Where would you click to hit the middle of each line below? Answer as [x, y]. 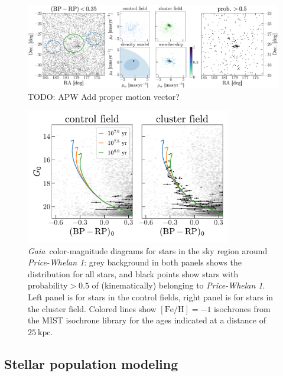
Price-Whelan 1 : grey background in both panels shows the [135, 262]
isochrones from [242, 308]
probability [48, 286]
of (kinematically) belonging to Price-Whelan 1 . [178, 285]
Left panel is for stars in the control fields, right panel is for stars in [151, 296]
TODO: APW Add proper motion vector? [104, 96]
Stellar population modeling [91, 363]
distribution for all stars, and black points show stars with [133, 273]
